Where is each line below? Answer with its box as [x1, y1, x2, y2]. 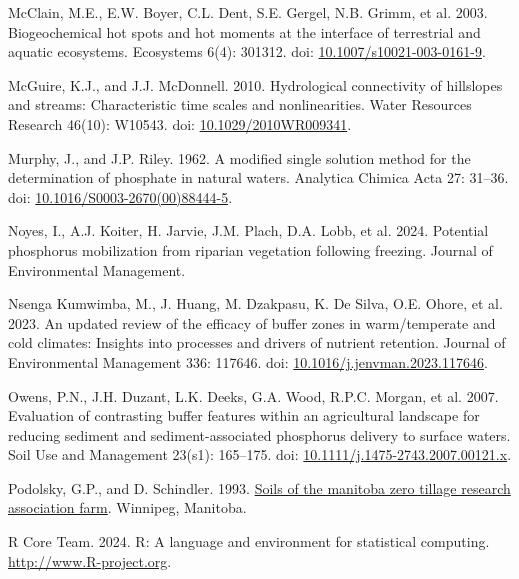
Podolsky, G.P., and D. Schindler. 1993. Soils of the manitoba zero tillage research [8, 477, 511, 498]
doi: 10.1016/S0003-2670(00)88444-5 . [8, 186, 233, 207]
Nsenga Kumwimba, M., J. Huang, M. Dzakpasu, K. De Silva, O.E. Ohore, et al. [8, 293, 503, 314]
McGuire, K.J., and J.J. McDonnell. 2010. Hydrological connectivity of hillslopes [8, 74, 503, 95]
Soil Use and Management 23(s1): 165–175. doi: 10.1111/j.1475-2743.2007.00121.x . [8, 444, 512, 465]
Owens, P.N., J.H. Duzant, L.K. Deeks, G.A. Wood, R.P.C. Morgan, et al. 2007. [8, 385, 499, 406]
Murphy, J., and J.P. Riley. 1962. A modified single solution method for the [8, 147, 471, 168]
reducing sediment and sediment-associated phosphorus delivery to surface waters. [8, 424, 511, 445]
